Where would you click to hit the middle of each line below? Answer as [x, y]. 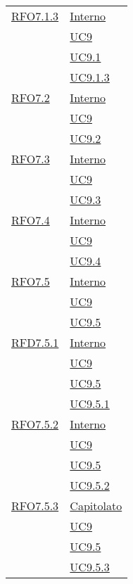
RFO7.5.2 [35, 424]
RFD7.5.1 [35, 342]
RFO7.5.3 [35, 506]
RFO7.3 [31, 159]
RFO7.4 [31, 220]
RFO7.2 [31, 97]
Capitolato [96, 506]
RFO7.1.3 [35, 16]
